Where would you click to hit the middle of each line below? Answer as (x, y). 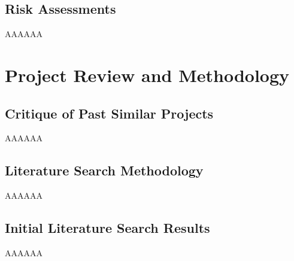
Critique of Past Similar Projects (109, 113)
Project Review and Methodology (147, 75)
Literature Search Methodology (104, 170)
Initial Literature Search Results (107, 228)
